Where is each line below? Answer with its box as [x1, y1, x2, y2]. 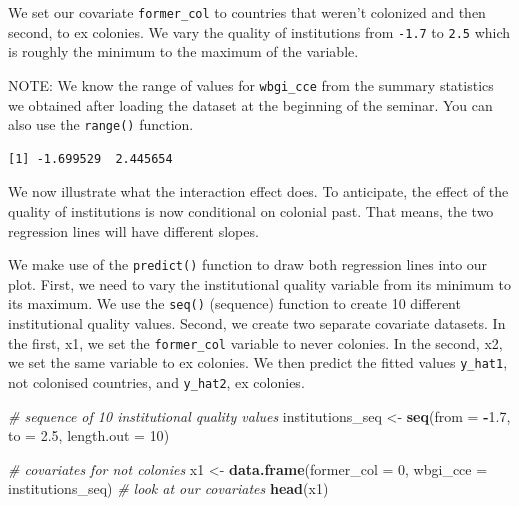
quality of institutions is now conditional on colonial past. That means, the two [8, 201, 494, 221]
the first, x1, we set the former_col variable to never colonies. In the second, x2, [8, 332, 503, 353]
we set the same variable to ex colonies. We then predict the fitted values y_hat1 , [8, 352, 508, 373]
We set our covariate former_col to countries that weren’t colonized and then [8, 2, 486, 22]
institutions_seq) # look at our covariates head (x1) [8, 478, 329, 499]
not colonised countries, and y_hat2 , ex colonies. [8, 372, 305, 392]
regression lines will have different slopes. [8, 220, 259, 241]
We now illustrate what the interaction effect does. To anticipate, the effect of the [8, 181, 509, 202]
